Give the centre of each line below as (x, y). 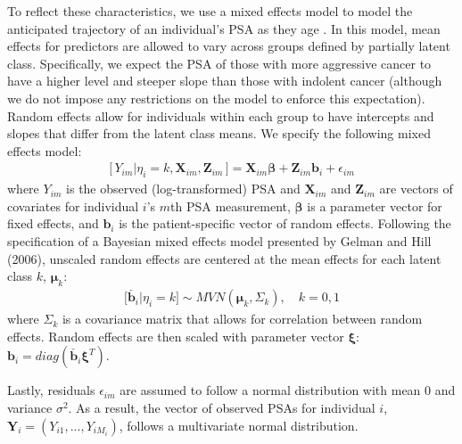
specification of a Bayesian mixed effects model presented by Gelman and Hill (219, 240)
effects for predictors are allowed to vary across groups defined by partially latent (229, 46)
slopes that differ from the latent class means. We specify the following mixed (219, 133)
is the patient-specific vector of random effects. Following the (285, 223)
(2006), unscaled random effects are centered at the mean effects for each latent (224, 258)
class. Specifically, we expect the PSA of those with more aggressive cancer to (219, 63)
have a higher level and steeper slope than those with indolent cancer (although (225, 81)
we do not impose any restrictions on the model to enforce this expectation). (216, 98)
